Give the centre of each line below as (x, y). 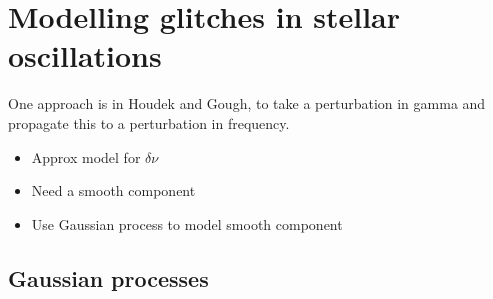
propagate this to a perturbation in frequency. (149, 122)
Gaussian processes (108, 277)
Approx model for (86, 156)
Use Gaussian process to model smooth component (187, 223)
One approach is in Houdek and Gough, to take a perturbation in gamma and (247, 103)
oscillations (85, 55)
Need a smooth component (113, 190)
